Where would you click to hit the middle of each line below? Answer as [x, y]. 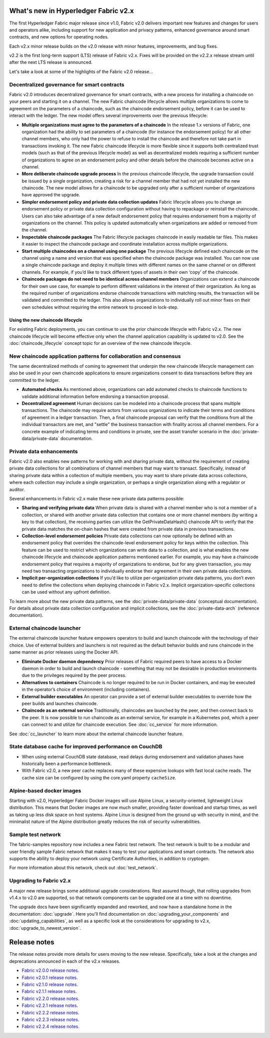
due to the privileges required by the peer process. [74, 675]
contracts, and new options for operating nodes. [59, 37]
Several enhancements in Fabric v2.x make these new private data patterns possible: [97, 499]
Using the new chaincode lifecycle [46, 320]
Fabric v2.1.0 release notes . [50, 984]
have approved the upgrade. [51, 195]
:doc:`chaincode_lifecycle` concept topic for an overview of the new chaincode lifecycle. [100, 343]
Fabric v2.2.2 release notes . [50, 1012]
